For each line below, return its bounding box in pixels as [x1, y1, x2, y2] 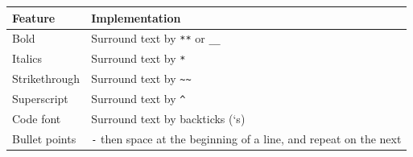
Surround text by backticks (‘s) [91, 109, 246, 126]
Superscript [12, 90, 68, 107]
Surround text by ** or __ [91, 30, 221, 47]
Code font [12, 109, 61, 126]
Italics [12, 50, 43, 67]
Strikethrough [12, 70, 81, 87]
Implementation [91, 9, 181, 26]
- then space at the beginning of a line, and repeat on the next [91, 130, 402, 147]
